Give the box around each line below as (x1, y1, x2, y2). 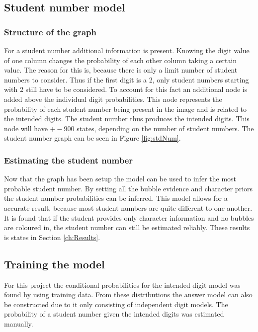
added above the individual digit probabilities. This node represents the (4, 93, 222, 104)
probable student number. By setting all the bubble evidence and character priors (4, 183, 253, 193)
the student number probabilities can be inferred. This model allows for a (4, 193, 228, 203)
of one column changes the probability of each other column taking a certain (4, 55, 237, 65)
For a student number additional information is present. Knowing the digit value (4, 45, 250, 55)
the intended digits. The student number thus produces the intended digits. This (4, 113, 250, 124)
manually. (4, 318, 33, 329)
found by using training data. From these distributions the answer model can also (4, 289, 253, 300)
